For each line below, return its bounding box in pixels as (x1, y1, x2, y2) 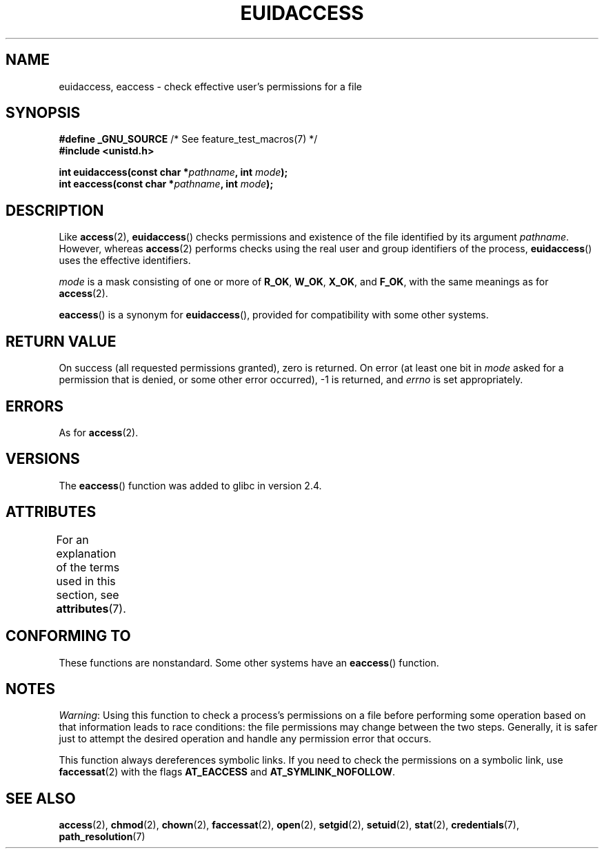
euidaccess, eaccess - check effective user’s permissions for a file (59, 80, 362, 92)
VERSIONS (6, 450, 80, 468)
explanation (56, 546, 117, 560)
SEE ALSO (6, 789, 76, 807)
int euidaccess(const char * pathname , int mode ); (59, 166, 288, 179)
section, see (56, 587, 119, 602)
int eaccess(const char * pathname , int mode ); (59, 178, 274, 190)
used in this (56, 573, 116, 588)
